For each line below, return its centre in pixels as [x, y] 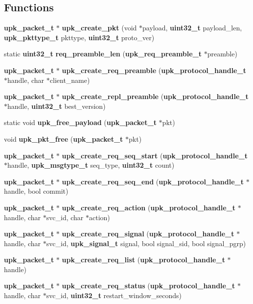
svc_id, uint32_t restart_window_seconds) [114, 295]
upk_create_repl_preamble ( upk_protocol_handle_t [155, 96]
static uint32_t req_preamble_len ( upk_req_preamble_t [103, 54]
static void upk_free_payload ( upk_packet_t [80, 122]
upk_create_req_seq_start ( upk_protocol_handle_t [155, 155]
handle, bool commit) [36, 191]
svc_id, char [65, 217]
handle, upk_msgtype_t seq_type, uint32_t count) [91, 165]
